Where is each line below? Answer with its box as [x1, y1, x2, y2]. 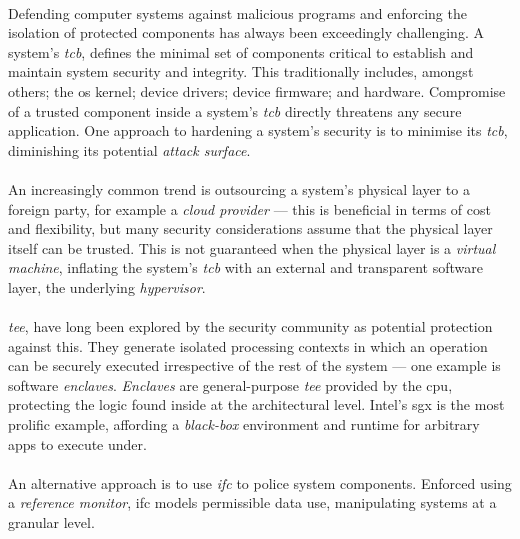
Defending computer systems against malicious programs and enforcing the [8, 2, 467, 23]
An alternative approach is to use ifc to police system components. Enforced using [8, 472, 512, 493]
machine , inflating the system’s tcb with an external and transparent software [8, 257, 483, 278]
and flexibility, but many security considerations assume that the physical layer [8, 218, 493, 239]
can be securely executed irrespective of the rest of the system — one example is [8, 355, 501, 376]
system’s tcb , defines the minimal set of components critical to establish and [8, 41, 474, 62]
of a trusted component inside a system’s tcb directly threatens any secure [8, 100, 462, 121]
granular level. [8, 512, 95, 533]
